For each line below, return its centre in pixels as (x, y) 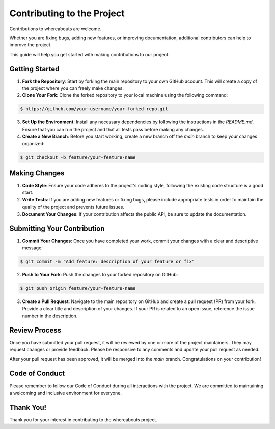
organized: (33, 143)
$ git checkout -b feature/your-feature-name (78, 157)
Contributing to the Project (67, 13)
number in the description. (50, 316)
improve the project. (31, 45)
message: (32, 248)
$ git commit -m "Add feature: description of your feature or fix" (107, 261)
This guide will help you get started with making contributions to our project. (90, 54)
